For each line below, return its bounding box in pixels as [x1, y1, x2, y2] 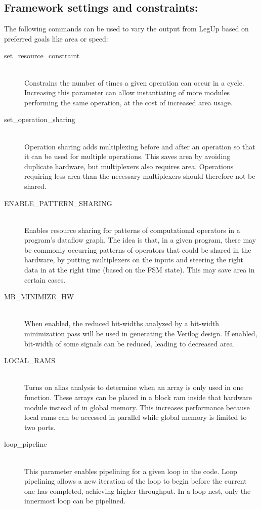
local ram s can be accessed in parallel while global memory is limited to [24, 412, 247, 422]
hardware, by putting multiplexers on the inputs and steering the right [24, 254, 243, 265]
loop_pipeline [4, 439, 47, 449]
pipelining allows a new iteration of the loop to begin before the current [24, 476, 247, 486]
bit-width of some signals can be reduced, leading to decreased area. [24, 338, 235, 348]
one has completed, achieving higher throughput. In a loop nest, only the [24, 485, 251, 496]
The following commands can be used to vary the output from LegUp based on [4, 23, 249, 34]
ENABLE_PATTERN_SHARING [4, 198, 112, 208]
